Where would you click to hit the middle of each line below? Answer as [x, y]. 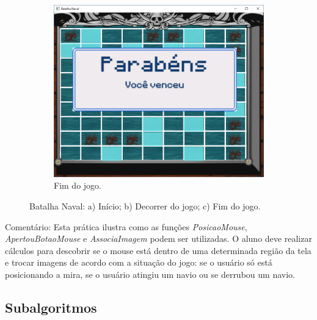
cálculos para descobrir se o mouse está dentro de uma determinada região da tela [158, 250]
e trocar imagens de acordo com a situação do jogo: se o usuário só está [139, 262]
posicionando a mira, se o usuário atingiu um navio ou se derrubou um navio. [150, 274]
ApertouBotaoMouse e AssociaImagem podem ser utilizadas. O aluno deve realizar [158, 238]
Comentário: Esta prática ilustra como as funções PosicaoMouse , [126, 226]
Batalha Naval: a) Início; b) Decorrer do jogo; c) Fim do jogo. [145, 206]
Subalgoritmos [51, 307]
